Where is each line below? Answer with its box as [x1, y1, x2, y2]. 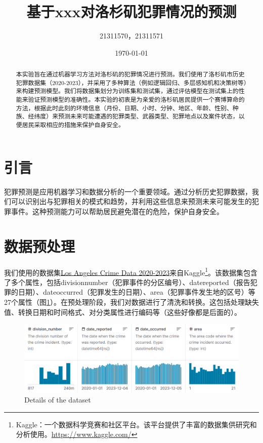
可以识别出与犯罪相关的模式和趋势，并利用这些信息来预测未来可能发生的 [11, 196, 252, 207]
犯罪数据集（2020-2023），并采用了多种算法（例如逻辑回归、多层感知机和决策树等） [16, 78, 247, 87]
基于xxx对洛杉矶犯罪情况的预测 [26, 1, 237, 22]
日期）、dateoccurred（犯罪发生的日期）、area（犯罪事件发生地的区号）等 [18, 287, 255, 297]
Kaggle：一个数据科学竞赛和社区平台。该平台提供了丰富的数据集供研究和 [16, 419, 257, 429]
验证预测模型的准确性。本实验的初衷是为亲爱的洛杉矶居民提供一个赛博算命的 [28, 95, 245, 104]
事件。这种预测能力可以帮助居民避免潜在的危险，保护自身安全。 [11, 206, 224, 216]
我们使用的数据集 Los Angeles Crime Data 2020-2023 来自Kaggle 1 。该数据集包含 [4, 265, 258, 277]
